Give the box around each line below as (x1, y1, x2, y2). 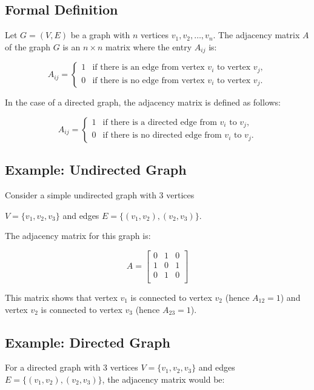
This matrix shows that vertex (5, 291, 118, 303)
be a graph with (70, 29, 130, 41)
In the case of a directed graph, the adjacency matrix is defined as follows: (5, 96, 281, 109)
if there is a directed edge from (102, 118, 217, 127)
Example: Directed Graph (5, 332, 170, 351)
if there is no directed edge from (102, 131, 222, 140)
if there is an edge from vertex (92, 63, 205, 72)
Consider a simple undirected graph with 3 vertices (5, 189, 195, 201)
